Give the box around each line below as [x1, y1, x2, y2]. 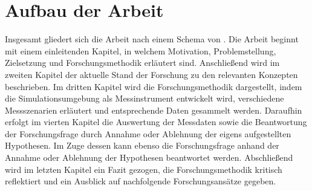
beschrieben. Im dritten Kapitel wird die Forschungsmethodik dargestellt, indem [5, 80, 302, 92]
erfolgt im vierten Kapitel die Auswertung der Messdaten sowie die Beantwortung [5, 115, 307, 128]
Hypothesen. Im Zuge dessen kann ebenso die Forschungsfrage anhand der [5, 139, 279, 152]
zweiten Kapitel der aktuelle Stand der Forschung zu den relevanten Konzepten [5, 68, 298, 80]
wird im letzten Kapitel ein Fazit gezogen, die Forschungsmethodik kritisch [5, 163, 282, 175]
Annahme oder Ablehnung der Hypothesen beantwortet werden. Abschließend [5, 151, 293, 164]
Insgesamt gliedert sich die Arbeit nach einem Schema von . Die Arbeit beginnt [5, 33, 299, 45]
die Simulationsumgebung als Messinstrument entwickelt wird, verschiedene [5, 92, 284, 105]
